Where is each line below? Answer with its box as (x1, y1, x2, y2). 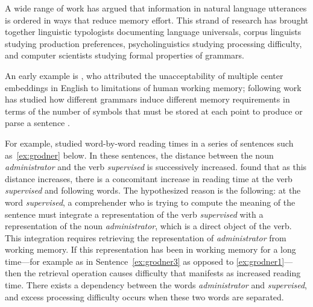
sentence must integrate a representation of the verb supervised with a (5, 207, 264, 220)
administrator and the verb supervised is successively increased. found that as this (5, 160, 307, 173)
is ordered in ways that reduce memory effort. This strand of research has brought (5, 13, 309, 26)
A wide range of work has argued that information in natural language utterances (5, 2, 307, 14)
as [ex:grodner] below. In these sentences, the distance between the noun (5, 148, 274, 161)
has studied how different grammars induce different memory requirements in (5, 93, 290, 106)
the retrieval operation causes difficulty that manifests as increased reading (24, 267, 301, 279)
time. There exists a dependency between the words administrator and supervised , (5, 279, 307, 291)
